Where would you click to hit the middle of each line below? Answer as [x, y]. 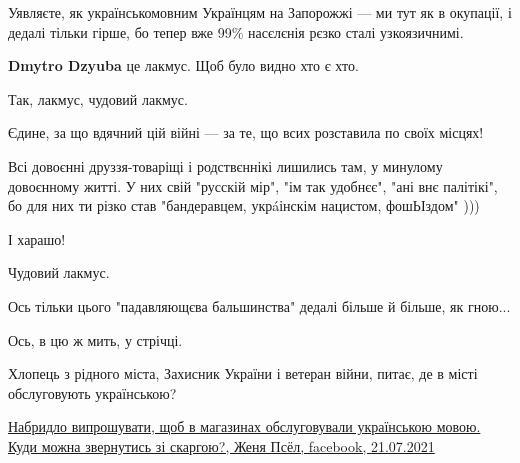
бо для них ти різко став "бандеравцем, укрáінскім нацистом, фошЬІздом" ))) [244, 205]
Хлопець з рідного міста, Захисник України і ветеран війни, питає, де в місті [243, 373]
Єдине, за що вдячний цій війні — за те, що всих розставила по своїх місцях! [246, 132]
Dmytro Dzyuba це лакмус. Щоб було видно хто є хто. [183, 65]
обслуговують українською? [92, 392]
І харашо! [37, 238]
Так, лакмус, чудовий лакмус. [98, 98]
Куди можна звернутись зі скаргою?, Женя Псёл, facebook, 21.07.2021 [221, 445]
